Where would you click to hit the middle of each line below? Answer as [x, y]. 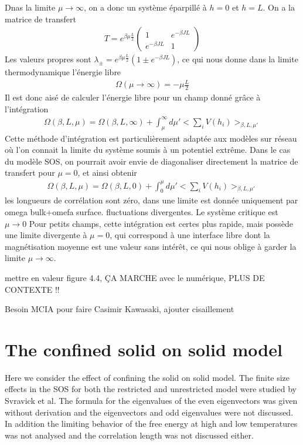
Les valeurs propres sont [48, 59]
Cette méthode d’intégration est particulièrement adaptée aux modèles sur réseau [151, 138]
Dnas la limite [30, 7]
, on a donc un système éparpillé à [145, 7]
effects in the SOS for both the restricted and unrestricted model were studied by [151, 389]
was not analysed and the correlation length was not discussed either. [129, 435]
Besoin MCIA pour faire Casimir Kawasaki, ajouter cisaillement [120, 309]
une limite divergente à [46, 235]
